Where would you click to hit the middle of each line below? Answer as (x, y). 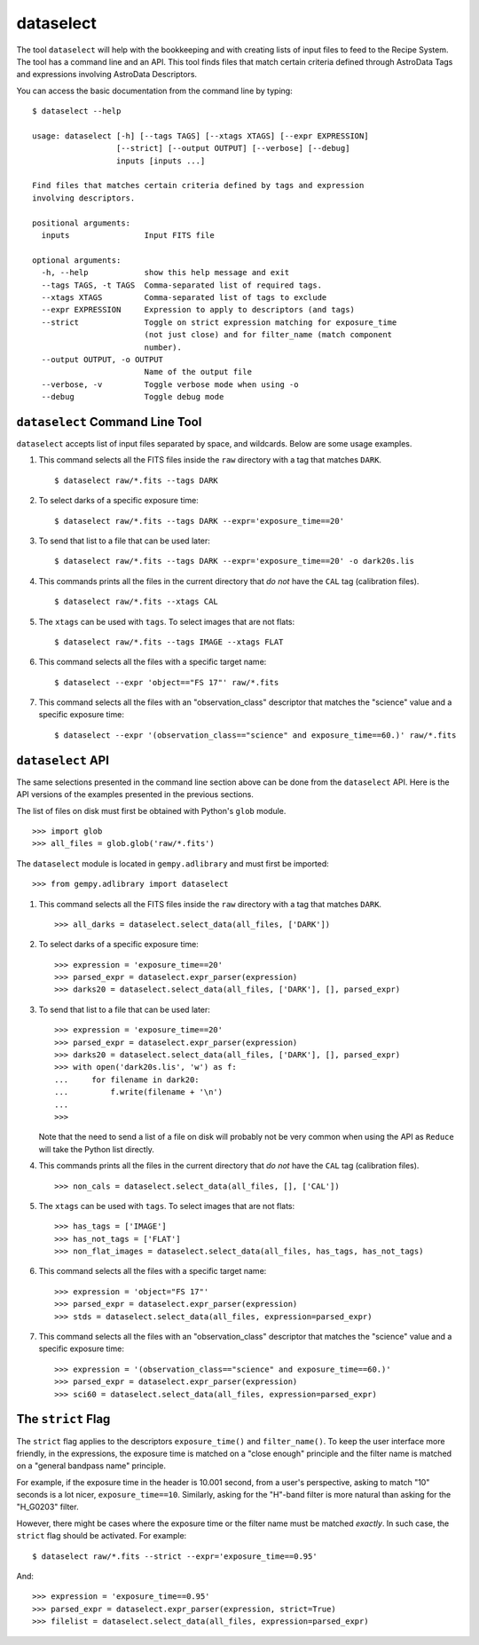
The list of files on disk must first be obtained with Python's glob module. (151, 811)
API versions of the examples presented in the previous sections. (135, 795)
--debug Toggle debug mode (133, 397)
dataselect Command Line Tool (109, 422)
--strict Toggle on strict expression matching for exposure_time (219, 322)
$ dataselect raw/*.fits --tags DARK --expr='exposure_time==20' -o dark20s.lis (235, 561)
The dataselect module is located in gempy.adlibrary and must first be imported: (173, 863)
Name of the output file (198, 372)
